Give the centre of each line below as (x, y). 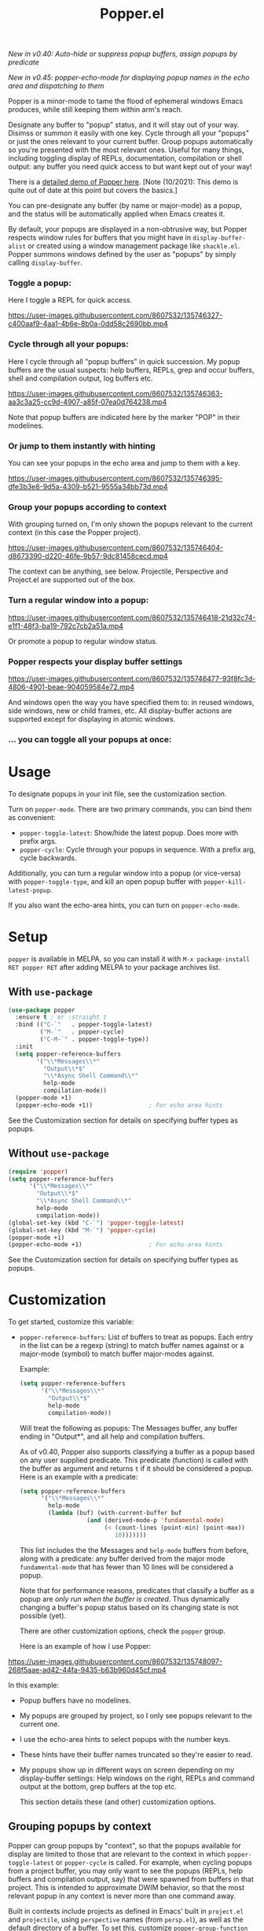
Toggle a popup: (40, 283)
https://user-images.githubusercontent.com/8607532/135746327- (115, 315)
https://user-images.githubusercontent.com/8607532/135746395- (115, 478)
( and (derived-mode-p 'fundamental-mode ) (155, 1521)
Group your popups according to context (88, 507)
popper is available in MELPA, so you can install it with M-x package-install (129, 959)
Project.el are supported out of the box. (72, 580)
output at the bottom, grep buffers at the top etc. (98, 1786)
